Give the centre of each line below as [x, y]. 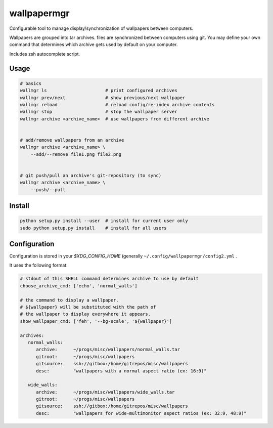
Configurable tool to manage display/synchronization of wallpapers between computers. [101, 28]
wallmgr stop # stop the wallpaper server [99, 112]
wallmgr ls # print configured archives [99, 91]
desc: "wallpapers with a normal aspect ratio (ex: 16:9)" [121, 371]
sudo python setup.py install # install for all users [93, 228]
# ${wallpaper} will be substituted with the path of [88, 307]
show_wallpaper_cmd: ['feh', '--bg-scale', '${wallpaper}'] [96, 321]
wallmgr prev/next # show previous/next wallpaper [103, 98]
